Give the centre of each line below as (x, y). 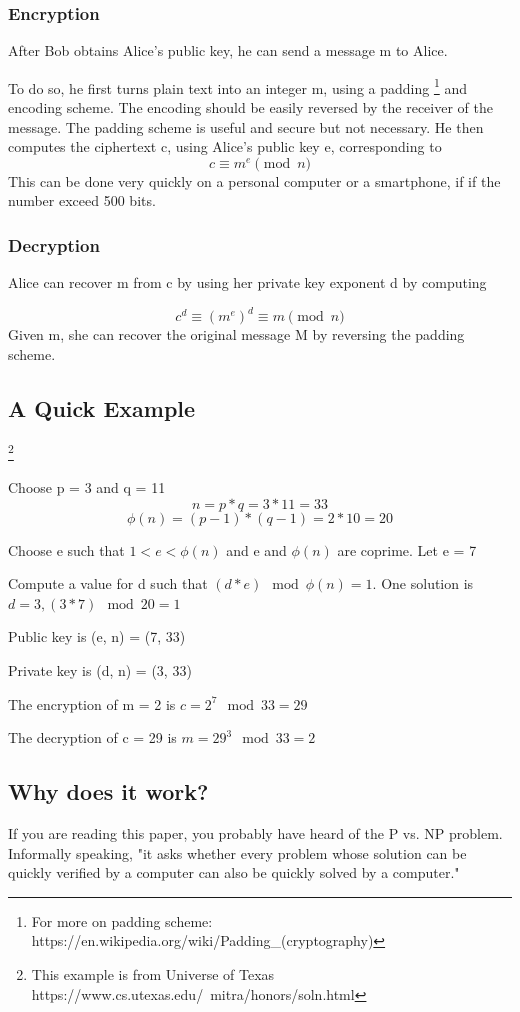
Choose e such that (66, 549)
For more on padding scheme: (122, 920)
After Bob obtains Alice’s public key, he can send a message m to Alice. (228, 50)
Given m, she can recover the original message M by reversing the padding (236, 334)
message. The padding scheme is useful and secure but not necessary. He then (246, 126)
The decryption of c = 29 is (92, 737)
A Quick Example (102, 407)
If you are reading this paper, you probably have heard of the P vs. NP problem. (255, 832)
